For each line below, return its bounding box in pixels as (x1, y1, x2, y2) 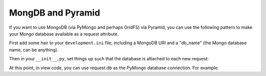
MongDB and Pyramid (9, 7, 100, 18)
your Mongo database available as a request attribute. (9, 31, 119, 37)
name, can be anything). (9, 47, 59, 53)
